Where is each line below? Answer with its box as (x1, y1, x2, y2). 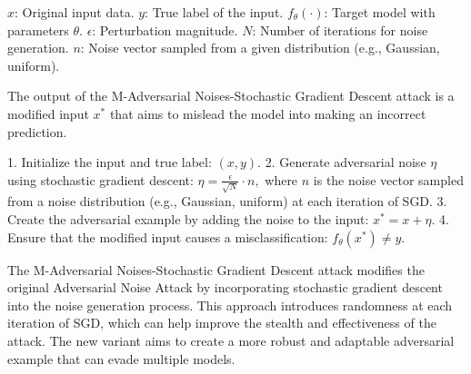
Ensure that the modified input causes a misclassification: (7, 227, 328, 246)
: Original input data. (15, 3, 135, 21)
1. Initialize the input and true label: (7, 153, 212, 172)
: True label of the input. (145, 3, 284, 21)
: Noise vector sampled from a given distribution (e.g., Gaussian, (80, 38, 440, 57)
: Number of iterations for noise (252, 20, 428, 39)
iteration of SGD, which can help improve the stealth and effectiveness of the (7, 313, 436, 332)
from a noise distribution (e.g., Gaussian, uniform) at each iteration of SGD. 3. (7, 192, 447, 211)
